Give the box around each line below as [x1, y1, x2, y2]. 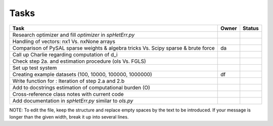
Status [243, 25, 259, 32]
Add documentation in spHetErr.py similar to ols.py [12, 97, 133, 104]
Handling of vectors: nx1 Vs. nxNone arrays [12, 38, 116, 45]
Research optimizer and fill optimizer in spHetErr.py [12, 31, 135, 38]
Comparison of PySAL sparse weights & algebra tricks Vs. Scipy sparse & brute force [12, 44, 215, 51]
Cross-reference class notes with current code [12, 90, 124, 97]
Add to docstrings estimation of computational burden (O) [12, 84, 150, 91]
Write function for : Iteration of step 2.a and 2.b [12, 77, 125, 84]
